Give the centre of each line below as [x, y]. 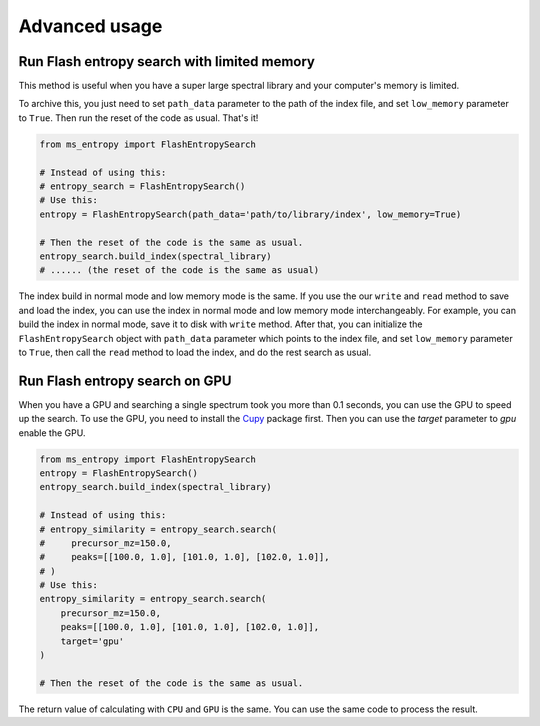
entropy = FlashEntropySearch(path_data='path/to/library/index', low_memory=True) [250, 214]
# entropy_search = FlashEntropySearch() [142, 186]
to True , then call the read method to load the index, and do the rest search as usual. [195, 352]
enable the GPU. [52, 432]
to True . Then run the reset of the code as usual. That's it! [138, 117]
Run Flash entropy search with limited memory [166, 61]
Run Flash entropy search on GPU [125, 380]
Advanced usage [90, 26]
